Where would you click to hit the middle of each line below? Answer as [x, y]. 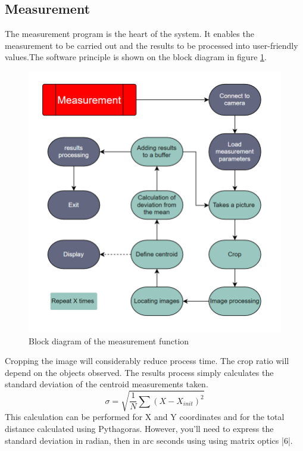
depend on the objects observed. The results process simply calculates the [139, 372]
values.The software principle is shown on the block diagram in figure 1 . [136, 57]
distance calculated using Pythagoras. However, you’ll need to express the [139, 429]
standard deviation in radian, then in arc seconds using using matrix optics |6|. [149, 440]
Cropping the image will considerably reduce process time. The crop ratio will [147, 361]
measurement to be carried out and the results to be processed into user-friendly [151, 45]
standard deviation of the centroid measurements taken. [107, 384]
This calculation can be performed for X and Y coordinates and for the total [145, 417]
